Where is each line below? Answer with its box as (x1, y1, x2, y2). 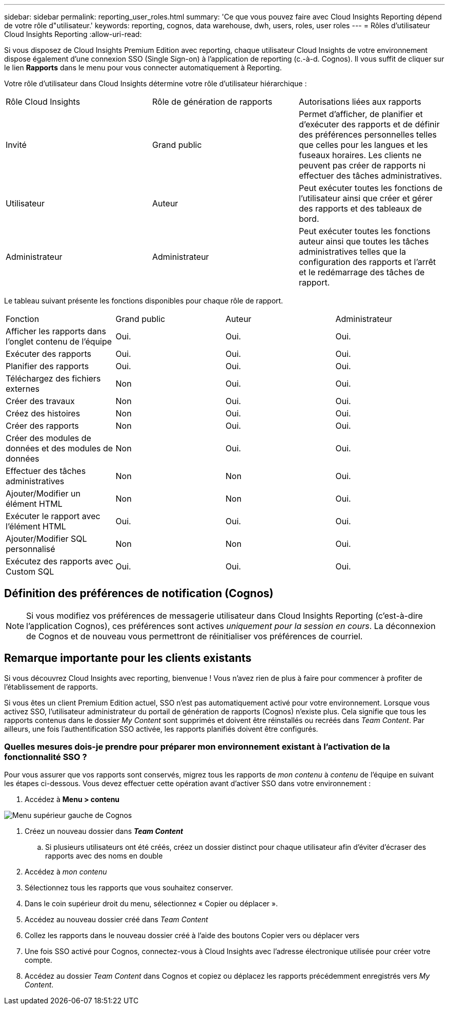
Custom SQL (6, 566, 54, 577)
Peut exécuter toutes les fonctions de (298, 183, 443, 193)
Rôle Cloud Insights (6, 97, 80, 107)
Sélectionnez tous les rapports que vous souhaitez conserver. (25, 883, 233, 892)
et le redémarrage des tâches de (298, 267, 425, 277)
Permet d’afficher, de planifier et (298, 109, 423, 119)
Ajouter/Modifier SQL (6, 534, 87, 544)
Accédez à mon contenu (25, 867, 107, 877)
